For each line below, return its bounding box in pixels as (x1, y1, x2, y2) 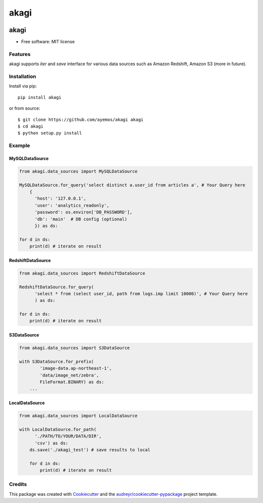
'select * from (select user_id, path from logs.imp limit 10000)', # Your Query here (35, 291, 248, 297)
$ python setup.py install (18, 130, 82, 136)
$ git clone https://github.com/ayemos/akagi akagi (18, 117, 144, 122)
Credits (9, 481, 27, 488)
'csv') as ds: (35, 440, 68, 446)
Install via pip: (9, 83, 37, 89)
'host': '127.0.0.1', (35, 196, 86, 202)
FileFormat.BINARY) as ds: (39, 379, 104, 385)
